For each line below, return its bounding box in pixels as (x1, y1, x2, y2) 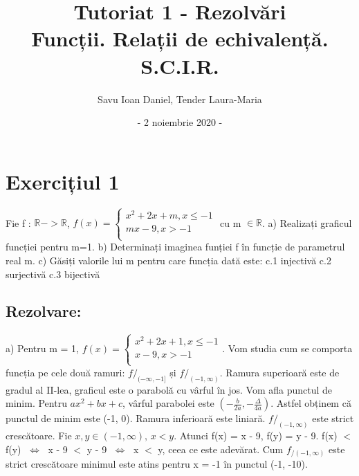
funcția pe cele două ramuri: (6, 365, 125, 379)
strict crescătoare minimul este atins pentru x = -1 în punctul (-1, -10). (6, 457, 308, 471)
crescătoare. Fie (6, 428, 72, 443)
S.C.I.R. (140, 51, 219, 80)
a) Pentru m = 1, (6, 341, 80, 356)
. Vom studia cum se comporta (222, 341, 353, 356)
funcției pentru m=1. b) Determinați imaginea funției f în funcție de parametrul (6, 239, 345, 254)
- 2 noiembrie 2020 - (137, 115, 223, 129)
